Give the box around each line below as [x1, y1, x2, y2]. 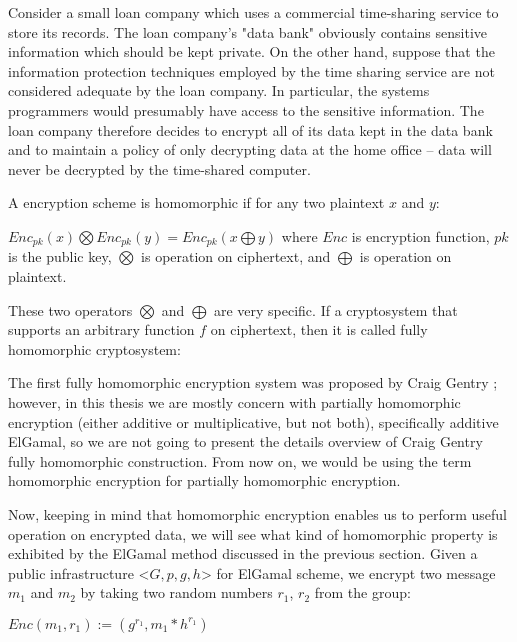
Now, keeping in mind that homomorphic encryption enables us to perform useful [8, 503, 507, 524]
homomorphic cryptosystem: [8, 338, 181, 359]
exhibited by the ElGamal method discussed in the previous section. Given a [8, 543, 478, 564]
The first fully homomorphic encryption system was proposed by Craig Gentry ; [8, 372, 498, 393]
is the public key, [8, 246, 112, 267]
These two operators [8, 299, 133, 320]
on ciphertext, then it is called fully [210, 319, 428, 340]
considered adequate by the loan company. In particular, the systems [8, 80, 430, 101]
